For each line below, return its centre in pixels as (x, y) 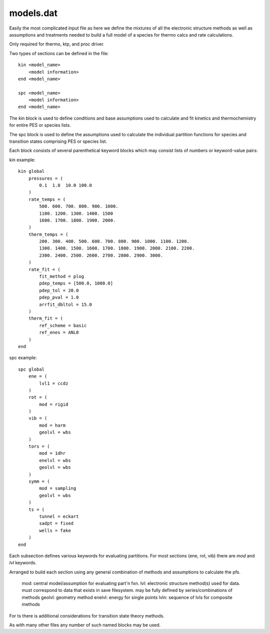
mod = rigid (54, 404)
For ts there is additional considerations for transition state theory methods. (87, 615)
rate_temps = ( (47, 199)
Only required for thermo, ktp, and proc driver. (57, 44)
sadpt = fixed (56, 524)
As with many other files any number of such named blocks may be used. (85, 625)
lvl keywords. (23, 563)
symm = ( (39, 481)
